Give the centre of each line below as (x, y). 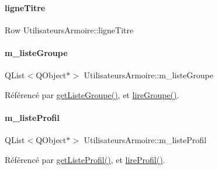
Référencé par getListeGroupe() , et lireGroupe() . (92, 94)
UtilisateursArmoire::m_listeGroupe (148, 75)
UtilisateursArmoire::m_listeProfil (145, 140)
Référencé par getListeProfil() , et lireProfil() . (85, 159)
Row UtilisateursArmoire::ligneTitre (69, 30)
